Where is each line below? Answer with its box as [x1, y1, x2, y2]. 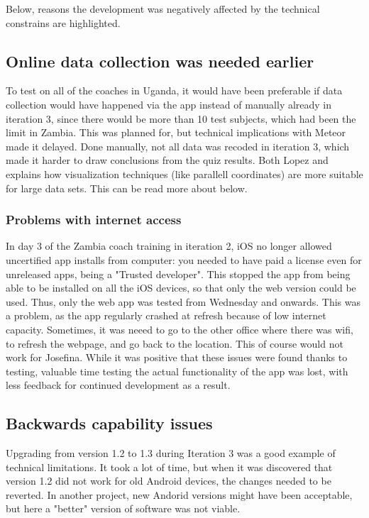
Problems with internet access [6, 211, 182, 228]
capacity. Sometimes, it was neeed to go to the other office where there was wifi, [6, 321, 353, 336]
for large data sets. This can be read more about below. [6, 180, 248, 195]
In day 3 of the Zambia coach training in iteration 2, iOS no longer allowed [6, 238, 332, 253]
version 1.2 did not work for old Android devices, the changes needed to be [6, 473, 331, 488]
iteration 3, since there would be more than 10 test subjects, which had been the [6, 111, 356, 126]
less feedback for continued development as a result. [6, 378, 231, 392]
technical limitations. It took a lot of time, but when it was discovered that [6, 459, 333, 474]
